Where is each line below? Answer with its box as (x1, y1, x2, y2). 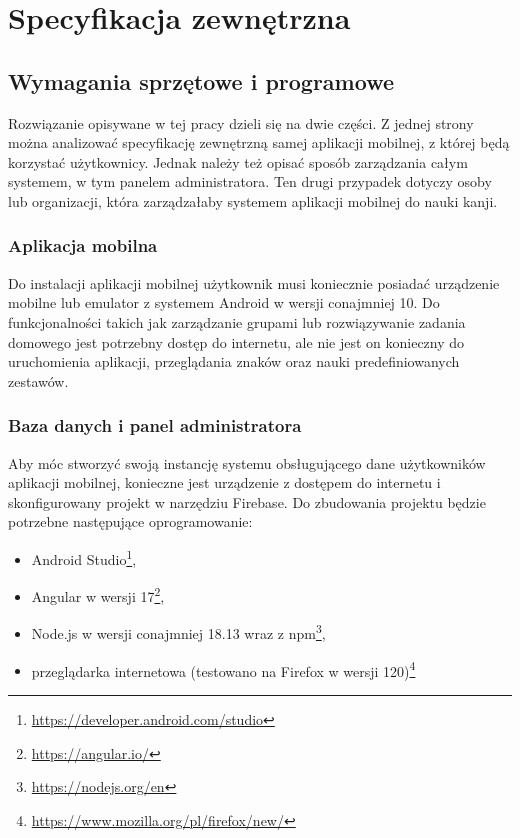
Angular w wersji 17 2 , (31, 583, 165, 606)
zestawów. (8, 370, 69, 391)
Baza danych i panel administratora (8, 413, 302, 438)
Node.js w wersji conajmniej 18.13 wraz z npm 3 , (31, 620, 326, 644)
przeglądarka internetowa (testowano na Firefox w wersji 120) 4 (31, 657, 416, 681)
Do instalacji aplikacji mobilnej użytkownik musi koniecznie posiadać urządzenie (8, 272, 500, 293)
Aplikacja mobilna (8, 233, 158, 258)
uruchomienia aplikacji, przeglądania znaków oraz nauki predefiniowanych (8, 351, 460, 372)
